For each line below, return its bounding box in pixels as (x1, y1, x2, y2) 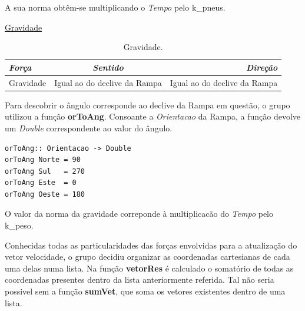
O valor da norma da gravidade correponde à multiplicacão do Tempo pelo (5, 207, 273, 220)
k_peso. (5, 219, 34, 231)
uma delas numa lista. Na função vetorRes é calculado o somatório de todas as (5, 262, 294, 274)
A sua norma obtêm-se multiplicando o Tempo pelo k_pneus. (5, 1, 226, 13)
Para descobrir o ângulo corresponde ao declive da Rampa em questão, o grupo (5, 98, 290, 111)
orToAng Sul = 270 (5, 167, 85, 176)
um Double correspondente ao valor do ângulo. (5, 121, 173, 134)
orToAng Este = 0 (5, 178, 77, 187)
